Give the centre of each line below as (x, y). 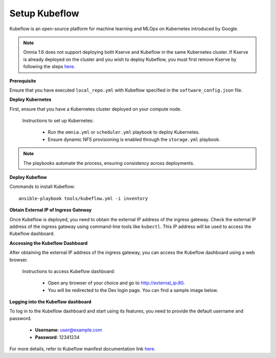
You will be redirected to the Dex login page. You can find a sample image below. (133, 290)
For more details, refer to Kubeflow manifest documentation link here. (83, 349)
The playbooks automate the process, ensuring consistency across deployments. (109, 163)
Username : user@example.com (68, 330)
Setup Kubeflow (44, 13)
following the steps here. (49, 67)
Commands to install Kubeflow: (42, 186)
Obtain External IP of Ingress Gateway (51, 210)
